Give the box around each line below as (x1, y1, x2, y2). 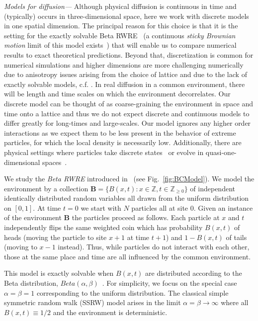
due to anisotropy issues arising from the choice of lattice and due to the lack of (4, 69, 247, 80)
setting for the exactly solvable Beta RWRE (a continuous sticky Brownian (4, 30, 236, 40)
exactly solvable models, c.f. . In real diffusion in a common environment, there (4, 79, 245, 89)
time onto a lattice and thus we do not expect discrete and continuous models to (4, 108, 250, 118)
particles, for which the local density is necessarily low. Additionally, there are (4, 137, 242, 148)
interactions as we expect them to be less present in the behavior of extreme (4, 127, 236, 138)
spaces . (42, 157, 67, 167)
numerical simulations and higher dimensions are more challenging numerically (4, 59, 244, 70)
